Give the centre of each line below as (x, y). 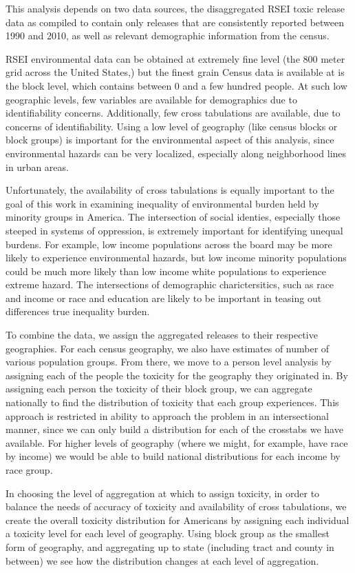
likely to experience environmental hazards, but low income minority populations (176, 258)
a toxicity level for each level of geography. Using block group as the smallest (168, 533)
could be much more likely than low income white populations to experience (166, 271)
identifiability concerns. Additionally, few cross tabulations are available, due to (173, 113)
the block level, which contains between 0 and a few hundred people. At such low (176, 85)
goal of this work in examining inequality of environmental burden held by (162, 203)
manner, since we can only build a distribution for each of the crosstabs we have (174, 429)
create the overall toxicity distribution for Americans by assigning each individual (177, 520)
